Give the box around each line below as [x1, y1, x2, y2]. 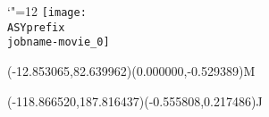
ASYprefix [7, 21, 65, 34]
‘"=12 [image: [7, 2, 87, 20]
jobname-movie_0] [7, 36, 110, 49]
